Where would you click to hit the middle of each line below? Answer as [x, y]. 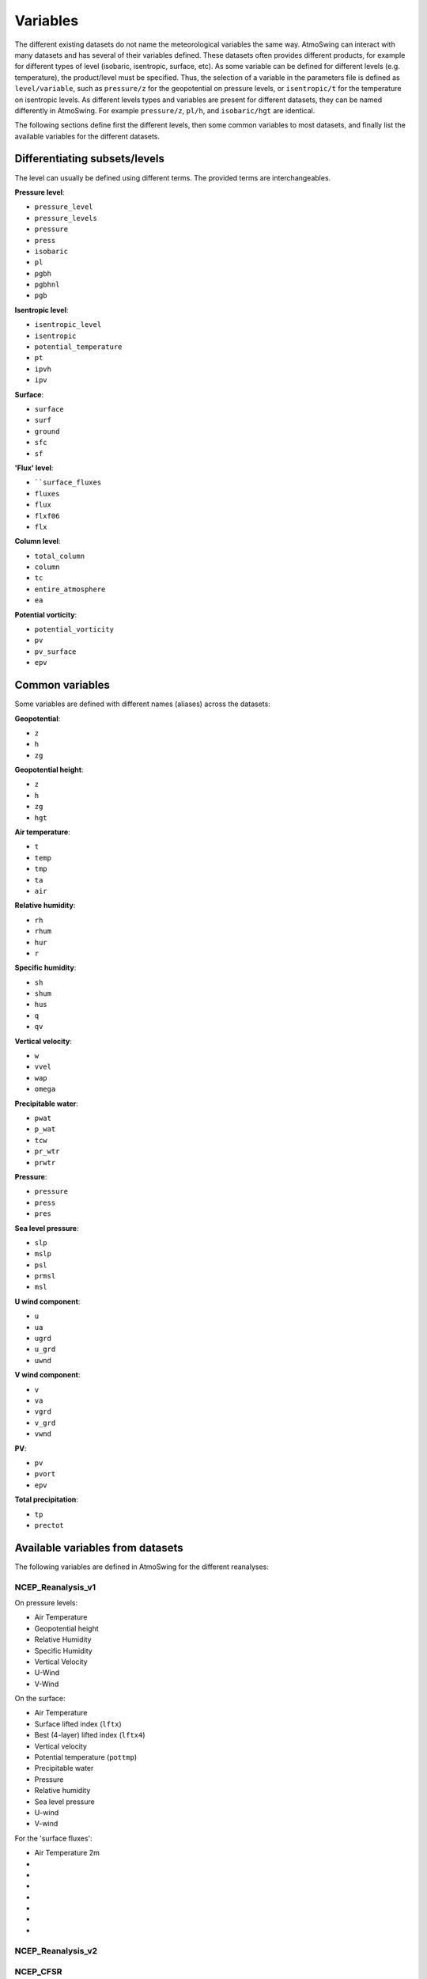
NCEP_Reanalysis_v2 [56, 1951]
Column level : [38, 541]
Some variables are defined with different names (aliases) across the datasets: [142, 704]
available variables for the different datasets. [87, 136]
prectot [49, 1525]
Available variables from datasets [99, 1548]
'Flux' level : [34, 468]
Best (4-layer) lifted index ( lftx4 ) [90, 1735]
